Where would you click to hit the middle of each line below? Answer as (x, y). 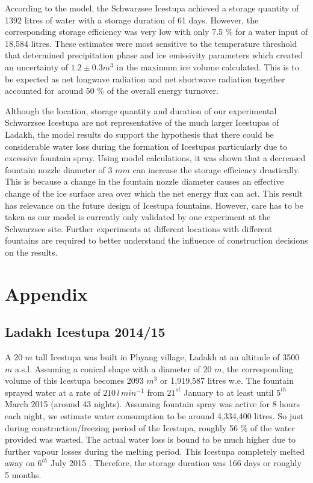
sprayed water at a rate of (53, 392)
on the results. (31, 252)
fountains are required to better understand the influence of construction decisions (156, 240)
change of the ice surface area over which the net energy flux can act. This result (154, 193)
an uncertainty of (37, 66)
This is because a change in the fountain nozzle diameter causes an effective (144, 181)
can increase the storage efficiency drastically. (216, 169)
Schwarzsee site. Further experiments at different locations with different (139, 228)
